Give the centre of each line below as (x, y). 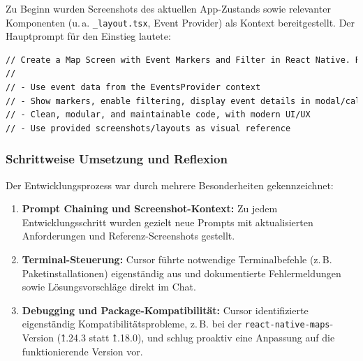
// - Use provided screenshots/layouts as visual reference (148, 128)
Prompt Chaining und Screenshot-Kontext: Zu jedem (150, 208)
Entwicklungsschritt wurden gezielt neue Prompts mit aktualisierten (168, 222)
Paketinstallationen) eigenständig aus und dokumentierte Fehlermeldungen (181, 273)
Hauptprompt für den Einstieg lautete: (88, 36)
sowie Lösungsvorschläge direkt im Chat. (109, 287)
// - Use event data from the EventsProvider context (133, 88)
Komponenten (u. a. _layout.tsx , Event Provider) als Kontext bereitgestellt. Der (180, 22)
